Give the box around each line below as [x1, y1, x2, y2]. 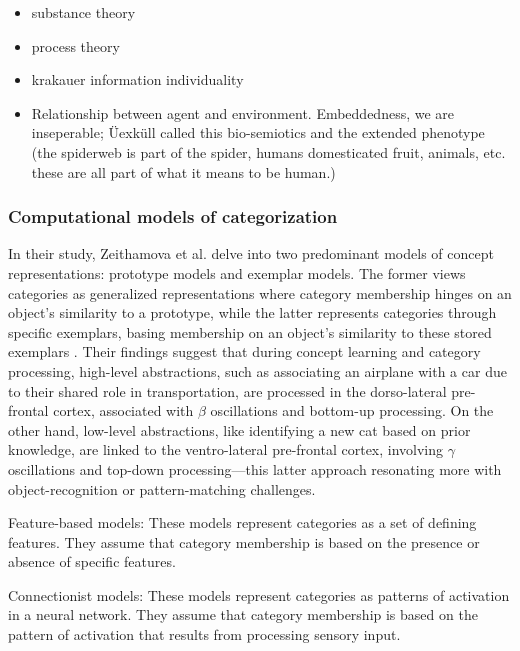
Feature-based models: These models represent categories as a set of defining [8, 512, 477, 533]
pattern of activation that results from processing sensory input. [8, 624, 401, 645]
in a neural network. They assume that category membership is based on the [8, 604, 478, 625]
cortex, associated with [53, 400, 194, 421]
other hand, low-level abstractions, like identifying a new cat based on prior [8, 419, 471, 440]
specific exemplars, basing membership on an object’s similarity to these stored [8, 321, 492, 342]
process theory [31, 35, 120, 56]
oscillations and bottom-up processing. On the [210, 400, 494, 421]
